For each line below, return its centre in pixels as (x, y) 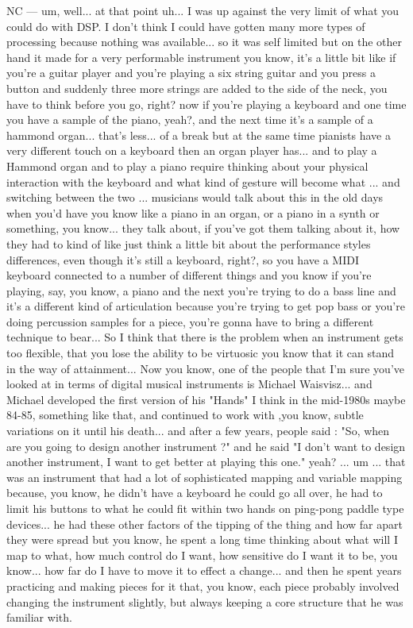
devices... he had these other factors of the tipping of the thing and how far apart (205, 524)
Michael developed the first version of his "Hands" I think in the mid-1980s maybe (206, 399)
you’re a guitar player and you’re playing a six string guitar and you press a (191, 73)
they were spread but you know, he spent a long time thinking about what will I (202, 539)
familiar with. (39, 617)
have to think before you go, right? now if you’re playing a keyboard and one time (206, 104)
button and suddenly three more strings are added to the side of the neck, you (197, 88)
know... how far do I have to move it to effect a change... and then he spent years (204, 570)
